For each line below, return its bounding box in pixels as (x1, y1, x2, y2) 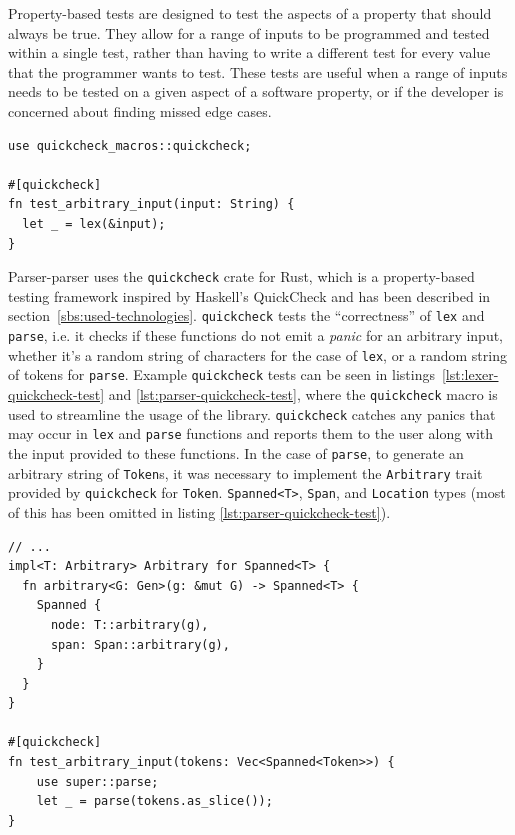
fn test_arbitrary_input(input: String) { (8, 197, 295, 212)
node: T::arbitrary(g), (50, 617, 209, 632)
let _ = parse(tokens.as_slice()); (36, 794, 273, 809)
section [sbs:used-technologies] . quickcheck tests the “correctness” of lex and (8, 305, 485, 326)
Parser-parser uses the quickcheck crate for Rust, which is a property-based (8, 266, 475, 287)
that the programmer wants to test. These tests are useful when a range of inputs (8, 61, 508, 82)
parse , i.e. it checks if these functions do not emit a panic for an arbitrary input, (8, 325, 504, 346)
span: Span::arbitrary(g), (50, 637, 230, 652)
